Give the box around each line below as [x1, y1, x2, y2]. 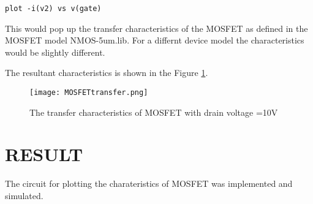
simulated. [5, 189, 43, 202]
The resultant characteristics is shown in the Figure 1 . [5, 66, 208, 79]
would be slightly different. [5, 45, 105, 58]
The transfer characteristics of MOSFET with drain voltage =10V [29, 105, 278, 118]
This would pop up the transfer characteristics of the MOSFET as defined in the [5, 21, 308, 34]
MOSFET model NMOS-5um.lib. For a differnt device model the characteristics [5, 34, 304, 47]
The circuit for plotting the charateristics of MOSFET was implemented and [5, 177, 293, 190]
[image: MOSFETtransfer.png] [29, 88, 148, 97]
